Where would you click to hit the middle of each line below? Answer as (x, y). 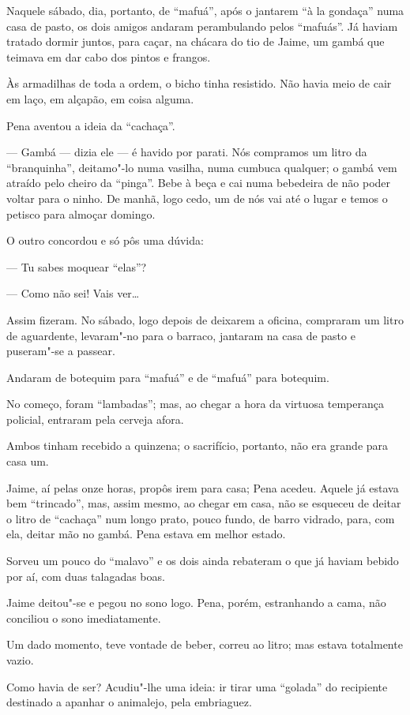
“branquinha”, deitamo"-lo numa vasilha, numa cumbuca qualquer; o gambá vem (202, 167)
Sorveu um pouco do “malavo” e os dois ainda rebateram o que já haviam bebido (203, 561)
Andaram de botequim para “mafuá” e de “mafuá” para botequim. (168, 377)
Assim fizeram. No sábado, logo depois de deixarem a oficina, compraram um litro (205, 319)
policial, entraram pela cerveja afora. (95, 419)
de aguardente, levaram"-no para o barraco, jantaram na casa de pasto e (181, 335)
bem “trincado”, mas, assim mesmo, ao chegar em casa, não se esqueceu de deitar (204, 503)
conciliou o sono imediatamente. (84, 618)
